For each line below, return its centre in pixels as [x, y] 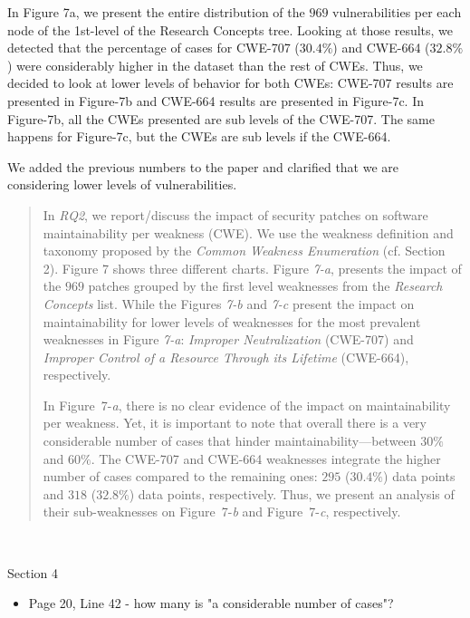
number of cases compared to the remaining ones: [180, 476]
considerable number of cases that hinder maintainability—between [230, 441]
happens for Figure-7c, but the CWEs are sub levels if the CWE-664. [199, 136]
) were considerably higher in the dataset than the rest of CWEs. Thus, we [215, 65]
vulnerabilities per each [397, 12]
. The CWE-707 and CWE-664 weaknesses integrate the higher [266, 458]
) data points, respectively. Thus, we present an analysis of [292, 493]
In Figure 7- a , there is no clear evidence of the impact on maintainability [247, 405]
